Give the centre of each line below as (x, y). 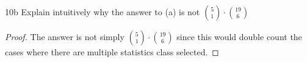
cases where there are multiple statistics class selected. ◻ (112, 52)
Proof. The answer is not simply (65, 36)
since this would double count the (239, 36)
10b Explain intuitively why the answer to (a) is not (103, 12)
